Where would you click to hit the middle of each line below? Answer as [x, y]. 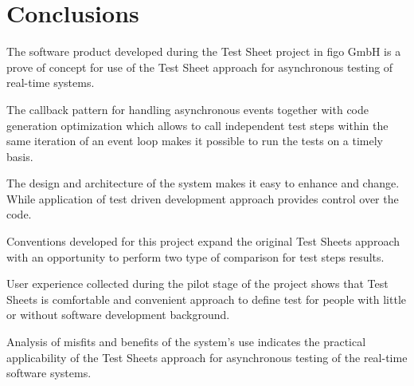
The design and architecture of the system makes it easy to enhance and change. [203, 183]
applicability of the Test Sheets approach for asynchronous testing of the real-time [207, 357]
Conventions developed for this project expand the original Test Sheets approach [203, 241]
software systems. [49, 373]
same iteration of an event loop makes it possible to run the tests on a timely [195, 141]
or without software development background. [118, 315]
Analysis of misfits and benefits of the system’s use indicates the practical [186, 342]
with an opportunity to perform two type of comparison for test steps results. [195, 256]
